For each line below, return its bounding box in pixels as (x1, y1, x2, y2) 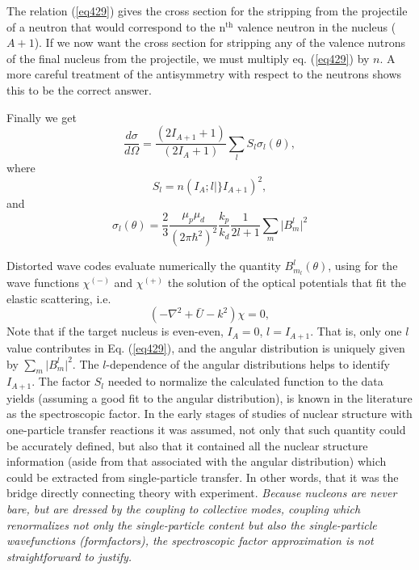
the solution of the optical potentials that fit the (167, 274, 407, 291)
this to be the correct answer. (6, 81, 152, 98)
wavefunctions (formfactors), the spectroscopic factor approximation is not (6, 532, 374, 549)
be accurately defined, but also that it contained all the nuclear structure (6, 437, 368, 454)
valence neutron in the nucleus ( (237, 18, 396, 35)
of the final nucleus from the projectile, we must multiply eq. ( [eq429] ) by (6, 49, 370, 66)
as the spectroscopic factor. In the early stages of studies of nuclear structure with (6, 405, 413, 422)
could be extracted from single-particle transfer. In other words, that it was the (6, 468, 399, 485)
